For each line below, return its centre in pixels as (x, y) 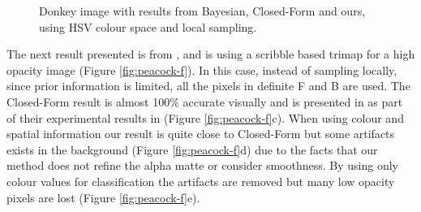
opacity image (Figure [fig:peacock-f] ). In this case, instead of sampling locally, (202, 69)
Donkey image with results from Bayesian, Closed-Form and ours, (202, 11)
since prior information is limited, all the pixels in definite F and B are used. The (208, 86)
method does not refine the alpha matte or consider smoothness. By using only (202, 165)
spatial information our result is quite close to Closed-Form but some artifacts (201, 134)
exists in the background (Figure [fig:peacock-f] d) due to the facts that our (192, 149)
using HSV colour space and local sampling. (148, 26)
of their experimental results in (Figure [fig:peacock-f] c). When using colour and (205, 117)
